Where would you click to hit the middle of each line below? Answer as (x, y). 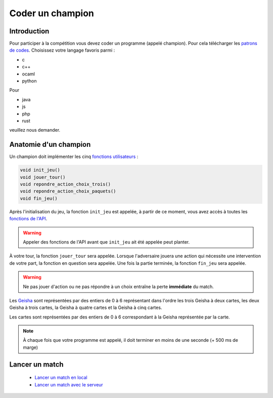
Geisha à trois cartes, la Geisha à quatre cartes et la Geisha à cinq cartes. (86, 308)
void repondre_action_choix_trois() (65, 184)
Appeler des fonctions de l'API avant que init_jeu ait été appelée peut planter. (106, 242)
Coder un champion (52, 13)
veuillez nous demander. (35, 130)
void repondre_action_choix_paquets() (68, 191)
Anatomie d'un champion (50, 145)
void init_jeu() (40, 170)
